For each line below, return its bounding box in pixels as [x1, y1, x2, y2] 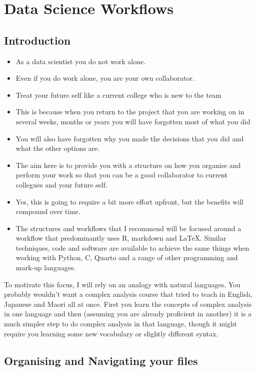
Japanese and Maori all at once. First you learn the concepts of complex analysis [4, 298, 252, 309]
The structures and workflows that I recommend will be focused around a [15, 223, 241, 233]
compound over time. [15, 206, 80, 217]
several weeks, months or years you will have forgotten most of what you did [15, 116, 250, 126]
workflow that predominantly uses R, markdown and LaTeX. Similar [15, 233, 226, 243]
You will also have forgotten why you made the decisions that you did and [15, 133, 244, 143]
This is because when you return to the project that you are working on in [15, 106, 244, 117]
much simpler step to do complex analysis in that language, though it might [4, 318, 237, 329]
